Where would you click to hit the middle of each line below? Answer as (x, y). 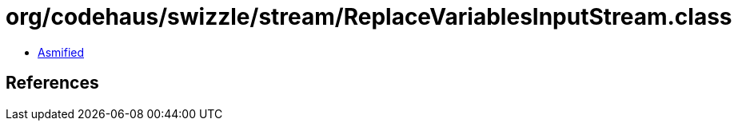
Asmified (61, 52)
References (52, 83)
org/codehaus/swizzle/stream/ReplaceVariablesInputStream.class (369, 17)
